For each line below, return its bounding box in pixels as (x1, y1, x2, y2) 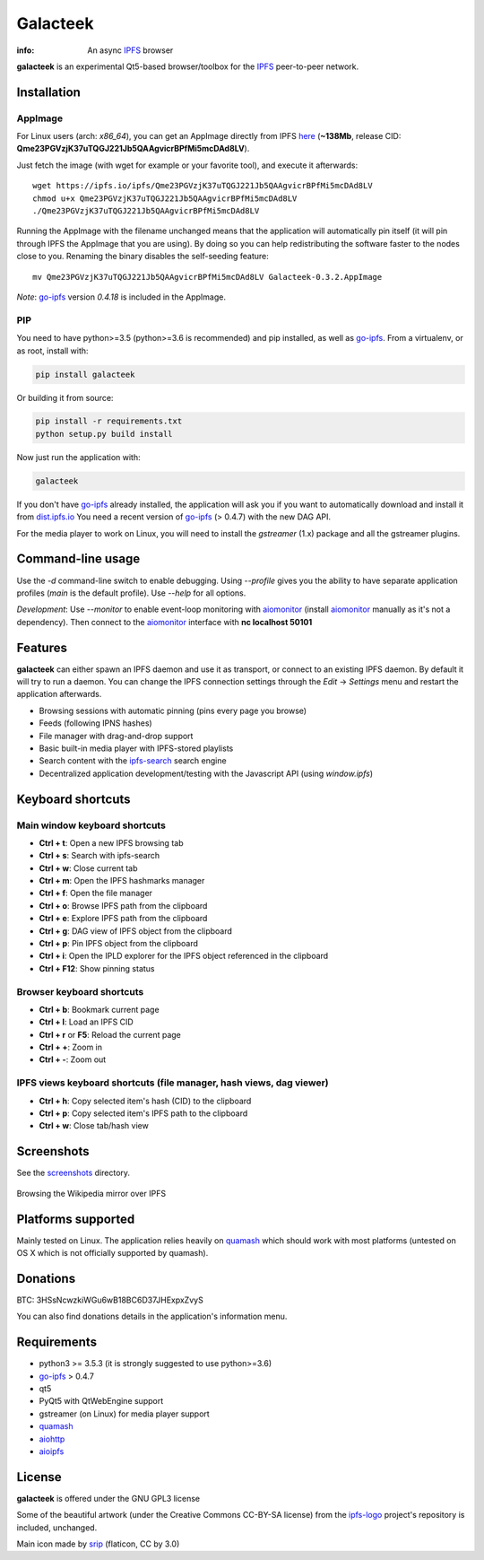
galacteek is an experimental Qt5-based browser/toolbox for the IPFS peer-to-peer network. (16, 61, 359, 72)
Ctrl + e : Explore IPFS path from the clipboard (39, 913, 208, 924)
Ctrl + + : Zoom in (39, 1041, 103, 1053)
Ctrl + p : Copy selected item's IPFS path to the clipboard (39, 1108, 248, 1119)
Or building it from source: (16, 392, 114, 403)
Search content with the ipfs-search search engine (39, 755, 228, 766)
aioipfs (39, 1445, 65, 1457)
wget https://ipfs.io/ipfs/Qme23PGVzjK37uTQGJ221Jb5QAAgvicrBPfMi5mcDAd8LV (32, 180, 373, 191)
